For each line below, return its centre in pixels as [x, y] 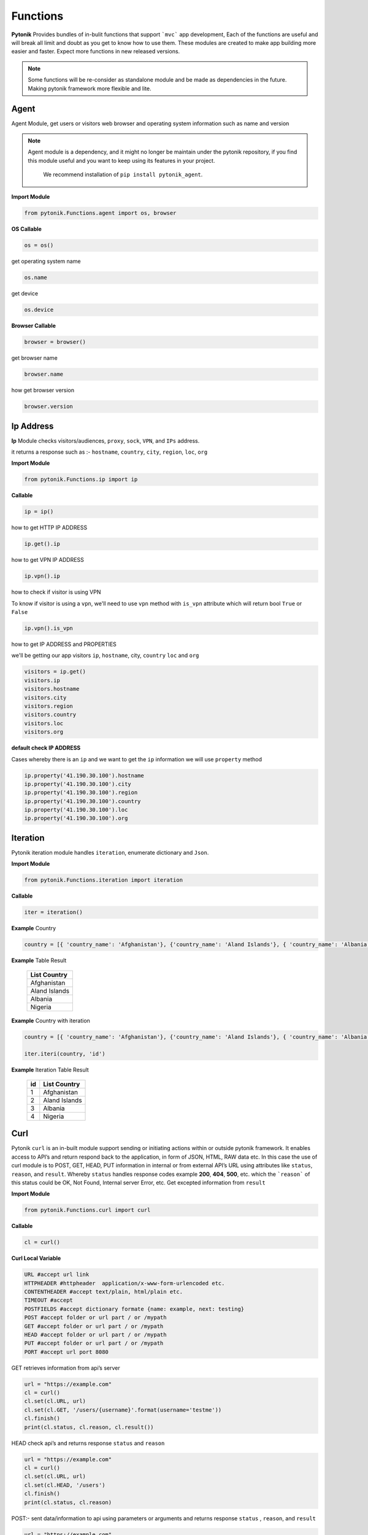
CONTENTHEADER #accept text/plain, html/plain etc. [104, 1292]
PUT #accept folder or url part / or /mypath [94, 1343]
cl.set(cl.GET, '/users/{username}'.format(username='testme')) [123, 1410]
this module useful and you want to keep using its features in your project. [121, 160]
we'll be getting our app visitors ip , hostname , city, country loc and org [105, 655]
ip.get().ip [42, 544]
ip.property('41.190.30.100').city [78, 784]
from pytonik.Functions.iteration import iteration [104, 880]
